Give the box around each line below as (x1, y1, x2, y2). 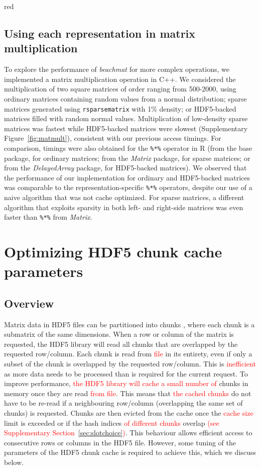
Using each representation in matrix (4, 25, 196, 41)
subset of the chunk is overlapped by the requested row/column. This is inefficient (4, 358, 256, 369)
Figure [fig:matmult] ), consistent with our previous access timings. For (4, 133, 221, 143)
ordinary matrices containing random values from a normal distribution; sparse (4, 93, 247, 104)
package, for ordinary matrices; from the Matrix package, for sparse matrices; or (4, 152, 250, 163)
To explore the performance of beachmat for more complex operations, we (4, 64, 229, 74)
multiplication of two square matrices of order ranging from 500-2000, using (4, 83, 236, 94)
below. (4, 457, 24, 467)
